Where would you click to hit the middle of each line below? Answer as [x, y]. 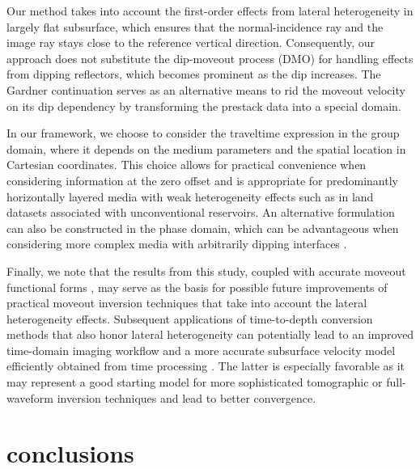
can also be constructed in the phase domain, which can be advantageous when [203, 228]
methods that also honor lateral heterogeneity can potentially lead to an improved [210, 334]
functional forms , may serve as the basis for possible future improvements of [197, 287]
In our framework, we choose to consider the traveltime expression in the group [203, 133]
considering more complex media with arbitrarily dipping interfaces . [177, 244]
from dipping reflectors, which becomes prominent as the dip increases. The [194, 74]
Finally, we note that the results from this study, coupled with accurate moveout [206, 270]
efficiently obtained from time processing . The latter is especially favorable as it [206, 366]
